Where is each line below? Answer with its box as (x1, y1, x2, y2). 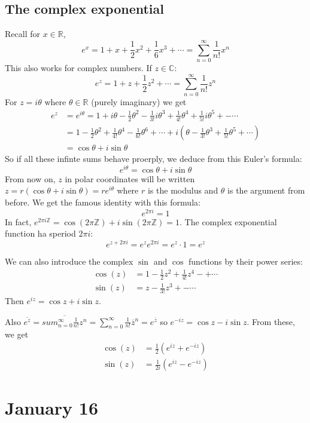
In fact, (5, 215, 32, 228)
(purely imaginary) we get (91, 95, 187, 108)
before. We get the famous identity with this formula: (5, 196, 200, 208)
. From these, (247, 315, 295, 327)
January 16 (5, 396, 99, 420)
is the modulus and (147, 184, 218, 197)
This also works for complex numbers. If (5, 61, 152, 73)
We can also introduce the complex (5, 255, 133, 267)
